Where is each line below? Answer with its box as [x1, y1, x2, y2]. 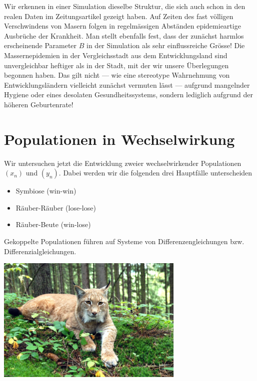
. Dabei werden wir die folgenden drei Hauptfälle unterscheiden [58, 167, 252, 178]
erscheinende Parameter [4, 40, 77, 51]
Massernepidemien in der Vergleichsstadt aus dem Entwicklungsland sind [4, 50, 227, 60]
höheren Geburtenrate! [4, 99, 73, 109]
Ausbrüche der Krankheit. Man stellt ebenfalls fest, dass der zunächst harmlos [4, 30, 244, 41]
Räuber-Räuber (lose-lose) [15, 202, 96, 213]
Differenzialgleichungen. [4, 246, 76, 256]
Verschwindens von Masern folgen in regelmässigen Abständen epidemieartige [4, 21, 241, 31]
